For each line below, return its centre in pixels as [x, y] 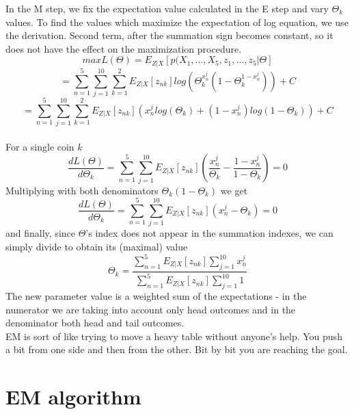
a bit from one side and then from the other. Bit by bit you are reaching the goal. [177, 349]
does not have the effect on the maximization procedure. [124, 48]
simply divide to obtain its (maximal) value [97, 246]
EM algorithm [73, 397]
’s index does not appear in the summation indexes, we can [209, 233]
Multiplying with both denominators [82, 190]
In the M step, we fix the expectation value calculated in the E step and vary [167, 8]
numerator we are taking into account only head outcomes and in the [151, 309]
